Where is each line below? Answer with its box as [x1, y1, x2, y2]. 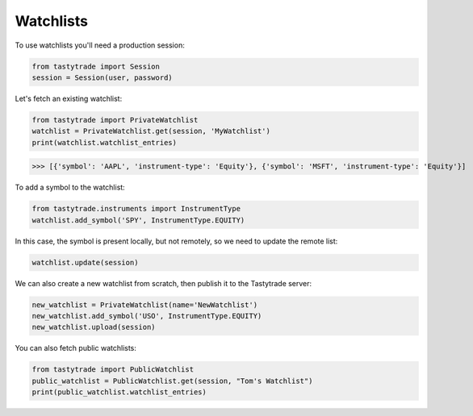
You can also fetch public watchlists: [15, 343, 137, 353]
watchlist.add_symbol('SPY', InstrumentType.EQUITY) [31, 215, 245, 225]
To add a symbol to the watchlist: [15, 182, 125, 193]
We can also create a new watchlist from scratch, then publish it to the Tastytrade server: [15, 278, 312, 288]
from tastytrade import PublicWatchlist [31, 365, 194, 374]
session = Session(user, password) [31, 73, 173, 82]
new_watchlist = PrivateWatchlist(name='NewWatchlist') [31, 300, 258, 310]
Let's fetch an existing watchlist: [15, 94, 123, 103]
